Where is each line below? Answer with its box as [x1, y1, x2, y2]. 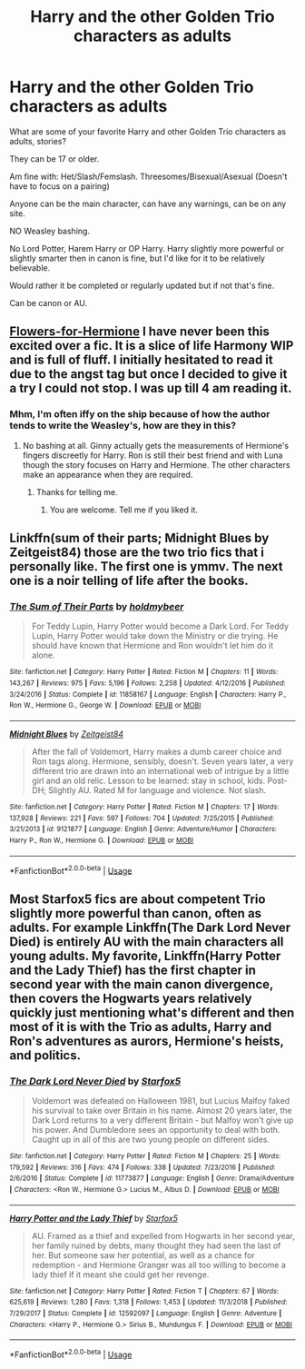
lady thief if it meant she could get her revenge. [31, 1269, 210, 1280]
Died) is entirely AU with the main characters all [9, 934, 284, 949]
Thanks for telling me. [35, 486, 118, 497]
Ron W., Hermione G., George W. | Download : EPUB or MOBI [9, 701, 202, 710]
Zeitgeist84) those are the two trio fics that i [9, 545, 265, 560]
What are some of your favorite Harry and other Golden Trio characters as [9, 125, 287, 137]
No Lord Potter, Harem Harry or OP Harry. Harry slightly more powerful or [9, 243, 284, 253]
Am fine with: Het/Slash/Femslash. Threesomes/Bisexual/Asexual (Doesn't [9, 171, 288, 182]
